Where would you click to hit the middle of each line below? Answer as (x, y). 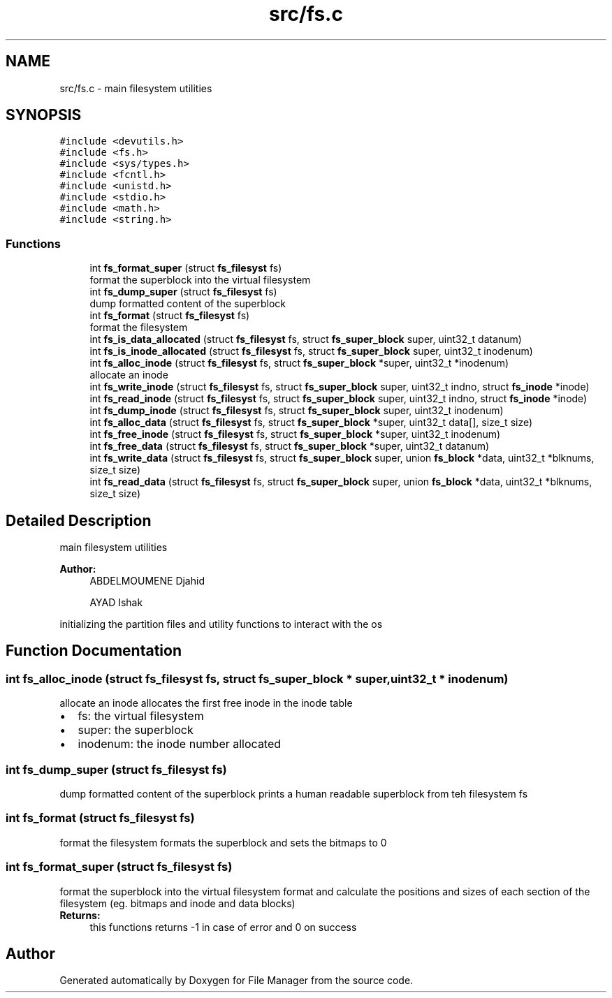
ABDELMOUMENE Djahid (147, 581)
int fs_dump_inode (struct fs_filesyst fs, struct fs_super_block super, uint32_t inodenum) (297, 411)
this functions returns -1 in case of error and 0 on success (223, 927)
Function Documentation (94, 651)
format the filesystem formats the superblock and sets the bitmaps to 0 (223, 842)
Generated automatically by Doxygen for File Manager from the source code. (236, 981)
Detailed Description (79, 520)
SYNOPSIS (44, 115)
